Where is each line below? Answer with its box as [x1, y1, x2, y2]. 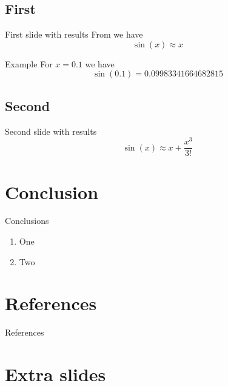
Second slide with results [5, 124, 97, 137]
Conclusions [5, 214, 49, 227]
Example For [5, 57, 53, 70]
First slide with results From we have [5, 28, 143, 41]
